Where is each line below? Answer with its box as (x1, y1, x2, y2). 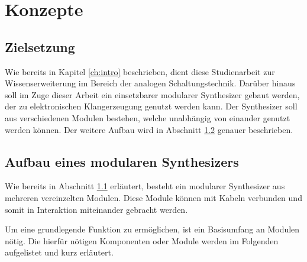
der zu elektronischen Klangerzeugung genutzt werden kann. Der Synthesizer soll (5, 100, 298, 112)
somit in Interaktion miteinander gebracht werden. (5, 203, 188, 215)
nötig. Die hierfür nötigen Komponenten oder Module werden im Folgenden (5, 234, 279, 247)
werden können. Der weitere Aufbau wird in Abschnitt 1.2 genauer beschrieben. (5, 123, 293, 135)
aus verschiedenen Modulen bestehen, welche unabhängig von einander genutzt (5, 111, 290, 124)
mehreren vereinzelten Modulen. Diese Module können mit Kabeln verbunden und (5, 191, 302, 203)
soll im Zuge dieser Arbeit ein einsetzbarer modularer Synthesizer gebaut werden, (5, 88, 300, 101)
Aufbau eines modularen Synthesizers (5, 152, 239, 170)
